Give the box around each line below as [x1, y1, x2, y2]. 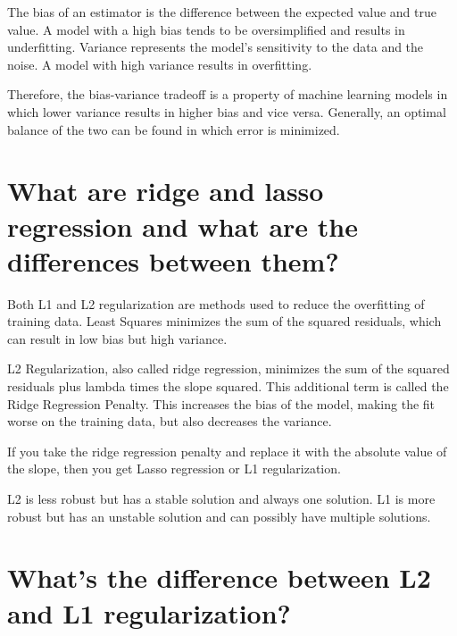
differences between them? [7, 242, 339, 279]
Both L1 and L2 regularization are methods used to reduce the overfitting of [7, 294, 425, 313]
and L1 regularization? [7, 594, 291, 631]
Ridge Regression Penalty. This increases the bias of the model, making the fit [7, 394, 436, 413]
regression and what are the [7, 207, 359, 244]
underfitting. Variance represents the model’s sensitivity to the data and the [7, 38, 424, 56]
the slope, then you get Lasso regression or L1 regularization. [7, 459, 341, 478]
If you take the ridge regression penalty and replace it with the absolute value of [7, 441, 447, 460]
